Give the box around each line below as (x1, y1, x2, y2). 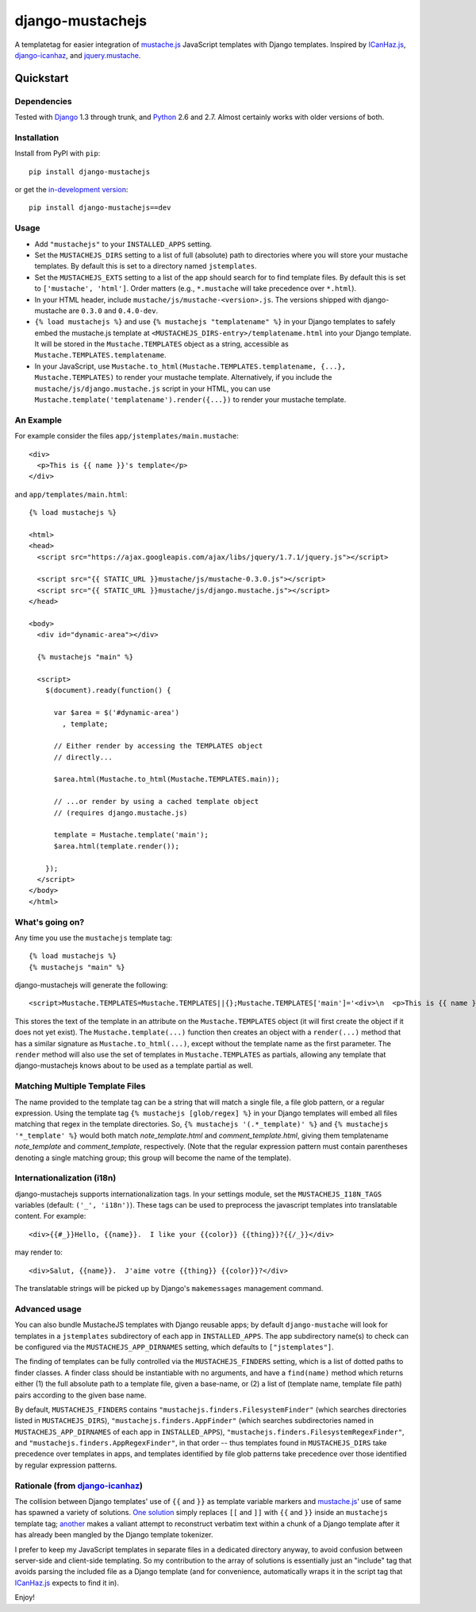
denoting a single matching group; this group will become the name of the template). (14, 1153, 291, 1162)
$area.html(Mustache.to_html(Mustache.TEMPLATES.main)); (53, 775, 280, 784)
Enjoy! (14, 1593, 36, 1602)
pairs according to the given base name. (14, 1390, 147, 1400)
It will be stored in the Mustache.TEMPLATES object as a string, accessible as (34, 339, 289, 349)
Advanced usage (14, 1303, 83, 1314)
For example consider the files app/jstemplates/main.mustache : (14, 431, 240, 441)
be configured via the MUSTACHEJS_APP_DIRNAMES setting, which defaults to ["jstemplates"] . (14, 1342, 335, 1351)
